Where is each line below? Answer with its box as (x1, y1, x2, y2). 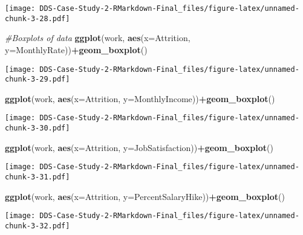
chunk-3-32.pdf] (5, 221, 70, 230)
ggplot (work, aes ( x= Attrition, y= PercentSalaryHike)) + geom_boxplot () (5, 190, 285, 202)
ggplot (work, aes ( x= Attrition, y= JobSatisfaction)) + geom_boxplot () (5, 141, 273, 153)
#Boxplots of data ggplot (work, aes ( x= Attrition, (5, 31, 191, 44)
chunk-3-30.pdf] (5, 124, 70, 133)
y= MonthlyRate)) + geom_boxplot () (5, 43, 148, 56)
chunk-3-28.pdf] (5, 14, 70, 23)
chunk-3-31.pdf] (5, 172, 70, 181)
